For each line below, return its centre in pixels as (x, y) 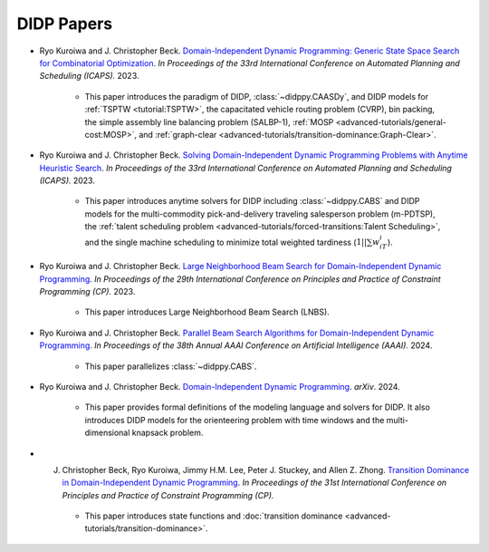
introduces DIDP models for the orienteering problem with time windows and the (235, 420)
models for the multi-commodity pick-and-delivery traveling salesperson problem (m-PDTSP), (260, 214)
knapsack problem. (168, 433)
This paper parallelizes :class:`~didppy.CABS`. (171, 366)
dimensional (107, 433)
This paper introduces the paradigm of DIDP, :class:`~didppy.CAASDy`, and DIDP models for (257, 96)
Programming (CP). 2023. (87, 291)
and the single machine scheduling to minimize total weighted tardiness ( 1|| (226, 242)
